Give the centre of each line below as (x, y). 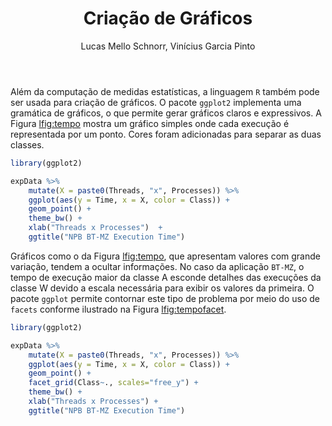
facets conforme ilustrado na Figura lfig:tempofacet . (118, 309)
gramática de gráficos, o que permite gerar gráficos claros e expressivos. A (166, 113)
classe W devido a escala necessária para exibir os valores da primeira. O (162, 288)
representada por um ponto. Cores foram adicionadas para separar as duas (166, 134)
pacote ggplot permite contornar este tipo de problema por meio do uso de (165, 298)
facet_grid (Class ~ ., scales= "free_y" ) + (113, 383)
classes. (27, 144)
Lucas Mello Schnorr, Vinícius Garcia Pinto (168, 46)
